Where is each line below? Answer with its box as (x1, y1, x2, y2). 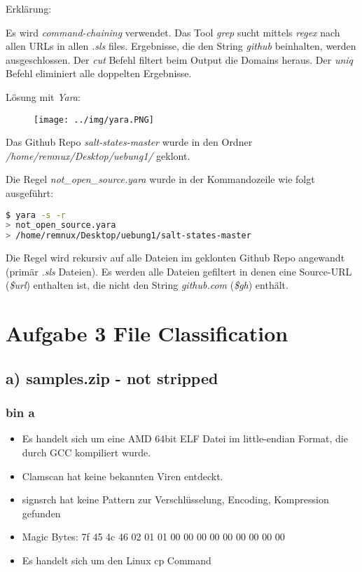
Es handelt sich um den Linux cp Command (22, 552, 211, 567)
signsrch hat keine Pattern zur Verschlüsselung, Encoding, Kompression (22, 492, 329, 507)
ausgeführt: (6, 186, 54, 200)
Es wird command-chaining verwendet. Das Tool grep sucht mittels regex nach (6, 25, 340, 39)
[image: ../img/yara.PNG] (34, 114, 154, 125)
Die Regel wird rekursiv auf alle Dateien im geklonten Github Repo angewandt (6, 250, 345, 265)
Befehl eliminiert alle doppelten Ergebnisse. (6, 66, 192, 81)
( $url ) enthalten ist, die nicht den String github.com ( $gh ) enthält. (6, 278, 288, 292)
